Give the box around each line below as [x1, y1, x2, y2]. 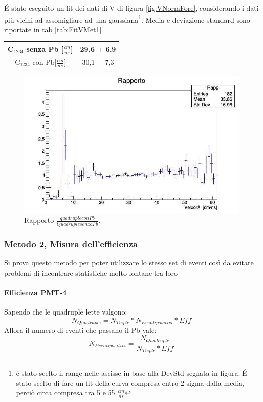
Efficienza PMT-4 [4, 287, 67, 298]
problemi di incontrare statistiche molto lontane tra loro [4, 267, 178, 278]
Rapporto [24, 215, 54, 226]
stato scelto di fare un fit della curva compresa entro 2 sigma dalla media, [16, 377, 244, 388]
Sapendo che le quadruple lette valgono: [4, 306, 127, 317]
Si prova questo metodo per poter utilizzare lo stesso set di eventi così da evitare [4, 257, 254, 268]
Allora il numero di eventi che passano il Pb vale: [4, 325, 157, 335]
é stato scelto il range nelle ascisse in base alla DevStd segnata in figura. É [16, 367, 247, 378]
